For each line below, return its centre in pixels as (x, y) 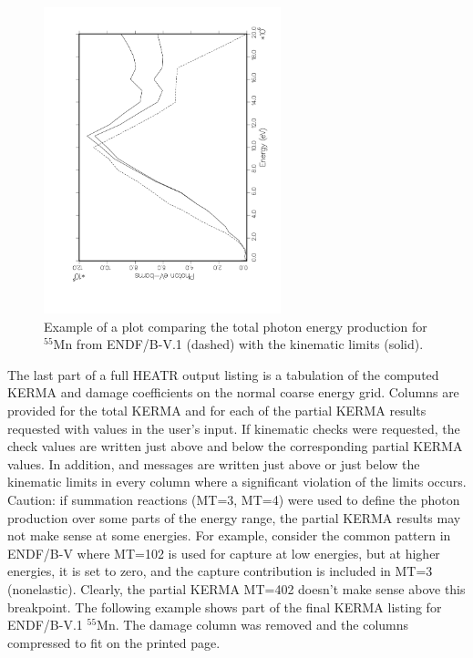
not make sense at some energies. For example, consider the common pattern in (229, 535)
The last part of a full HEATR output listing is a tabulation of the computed (223, 374)
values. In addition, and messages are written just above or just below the (214, 463)
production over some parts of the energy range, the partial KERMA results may (234, 517)
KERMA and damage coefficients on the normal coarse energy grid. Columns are (233, 392)
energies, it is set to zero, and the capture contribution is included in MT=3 (220, 571)
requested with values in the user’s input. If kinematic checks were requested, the (234, 428)
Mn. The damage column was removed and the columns (253, 625)
